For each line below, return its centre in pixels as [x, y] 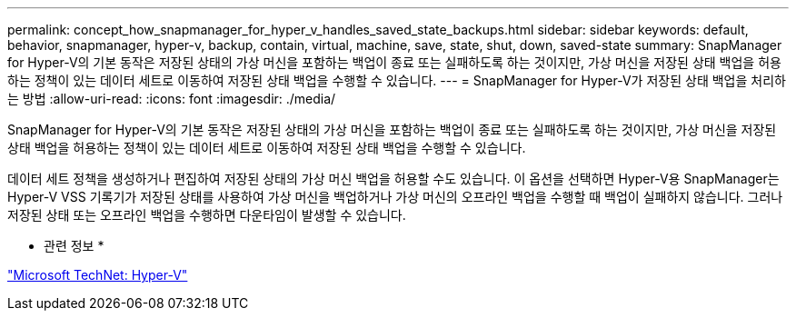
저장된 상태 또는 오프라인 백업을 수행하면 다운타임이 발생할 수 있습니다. [207, 215]
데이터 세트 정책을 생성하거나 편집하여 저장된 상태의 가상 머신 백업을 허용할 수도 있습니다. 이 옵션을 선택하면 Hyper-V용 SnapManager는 [393, 179]
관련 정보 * [74, 246]
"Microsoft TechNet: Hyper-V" [98, 275]
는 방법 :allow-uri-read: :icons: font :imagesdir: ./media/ [172, 99]
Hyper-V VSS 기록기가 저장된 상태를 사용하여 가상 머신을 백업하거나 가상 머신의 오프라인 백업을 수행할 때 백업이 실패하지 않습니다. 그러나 [395, 197]
